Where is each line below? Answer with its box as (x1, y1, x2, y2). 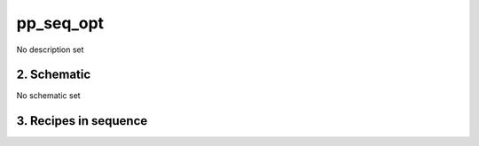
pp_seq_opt (16, 13, 105, 33)
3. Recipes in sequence (16, 113, 148, 128)
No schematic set (16, 90, 81, 101)
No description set (16, 44, 84, 55)
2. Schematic (16, 67, 91, 82)
